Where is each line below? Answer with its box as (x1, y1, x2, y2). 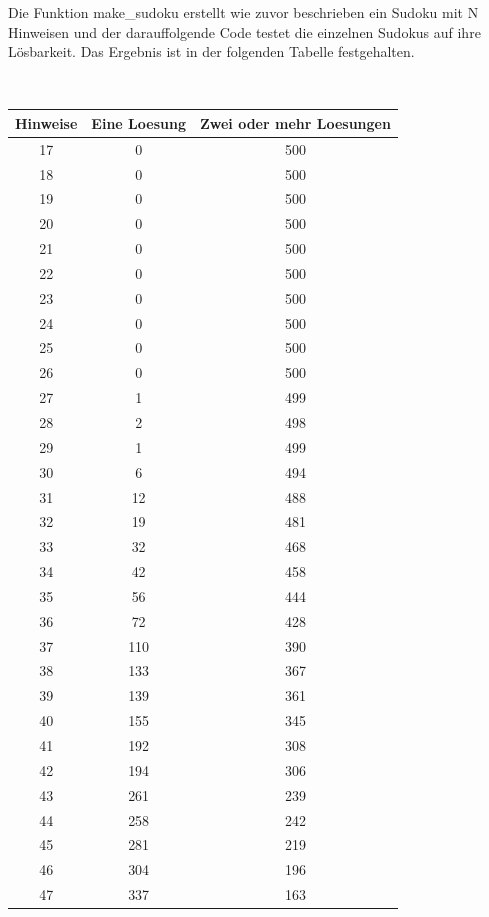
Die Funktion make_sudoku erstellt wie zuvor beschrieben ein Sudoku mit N (8, 2, 479, 22)
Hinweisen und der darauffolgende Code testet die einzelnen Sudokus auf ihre (8, 21, 481, 42)
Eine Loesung (91, 112, 186, 133)
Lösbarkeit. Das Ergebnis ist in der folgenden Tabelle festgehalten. (8, 41, 415, 62)
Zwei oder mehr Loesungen (199, 112, 391, 133)
